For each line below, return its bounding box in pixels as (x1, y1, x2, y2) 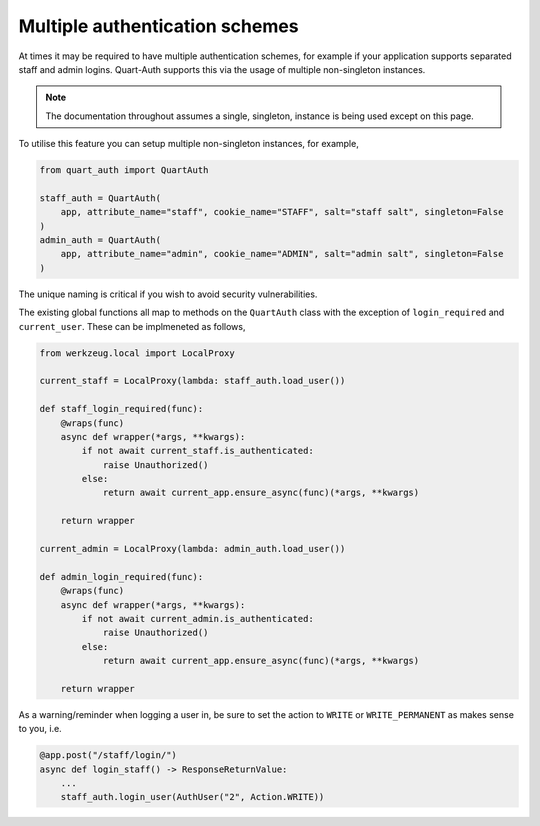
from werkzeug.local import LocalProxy (39, 347, 235, 359)
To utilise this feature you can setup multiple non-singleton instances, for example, (18, 138, 359, 150)
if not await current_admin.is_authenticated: (81, 613, 314, 624)
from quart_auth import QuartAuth (39, 165, 209, 176)
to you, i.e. (18, 723, 62, 735)
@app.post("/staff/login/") (39, 750, 177, 761)
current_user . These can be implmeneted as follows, (18, 320, 246, 332)
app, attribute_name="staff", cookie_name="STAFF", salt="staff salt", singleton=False (60, 206, 504, 218)
